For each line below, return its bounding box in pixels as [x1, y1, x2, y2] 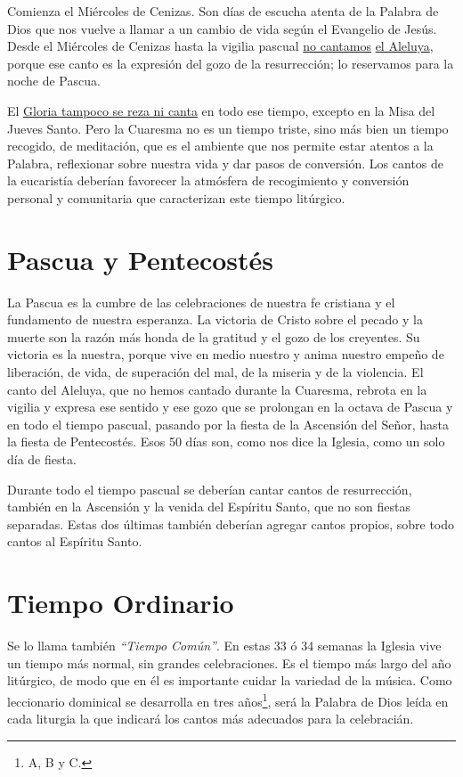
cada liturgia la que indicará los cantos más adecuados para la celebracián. [7, 709, 414, 728]
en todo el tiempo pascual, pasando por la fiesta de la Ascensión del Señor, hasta [7, 414, 449, 433]
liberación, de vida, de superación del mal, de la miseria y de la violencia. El [7, 363, 424, 381]
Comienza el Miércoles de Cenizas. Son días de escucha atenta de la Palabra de [7, 2, 439, 20]
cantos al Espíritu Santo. [7, 532, 142, 551]
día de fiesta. [7, 450, 77, 468]
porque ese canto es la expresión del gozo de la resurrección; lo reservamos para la [7, 53, 454, 72]
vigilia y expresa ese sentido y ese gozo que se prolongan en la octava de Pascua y [7, 397, 453, 416]
